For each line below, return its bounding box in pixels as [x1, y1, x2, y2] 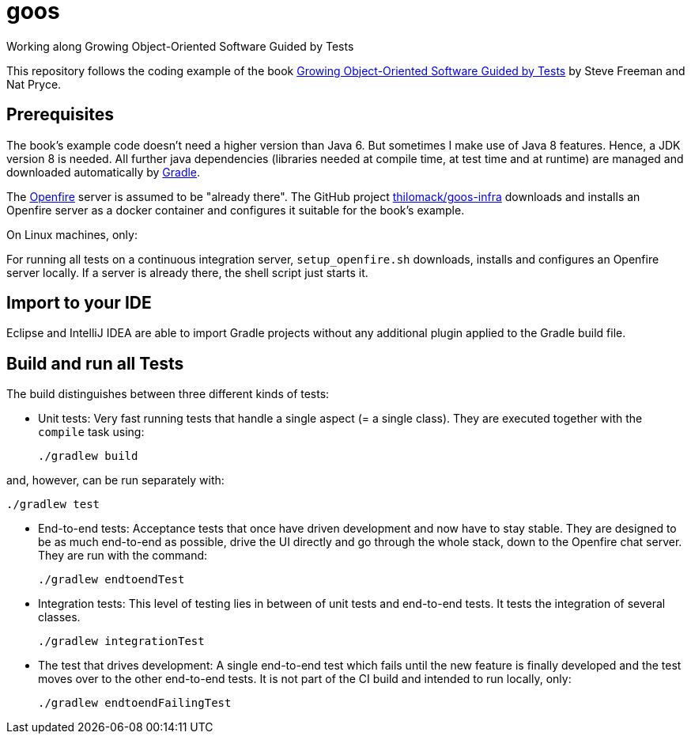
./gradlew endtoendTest [38, 573, 185, 586]
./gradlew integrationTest [38, 635, 205, 648]
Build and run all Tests [6, 353, 184, 374]
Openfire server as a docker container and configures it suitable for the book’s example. [6, 203, 465, 217]
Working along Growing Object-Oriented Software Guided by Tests [6, 39, 354, 53]
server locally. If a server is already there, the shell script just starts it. [6, 265, 368, 279]
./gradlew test [6, 498, 100, 511]
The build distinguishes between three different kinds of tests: [6, 387, 330, 401]
